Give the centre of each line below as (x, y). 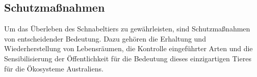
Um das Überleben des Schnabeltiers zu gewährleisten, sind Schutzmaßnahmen (127, 29)
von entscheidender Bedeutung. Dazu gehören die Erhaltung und (105, 38)
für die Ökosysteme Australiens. (54, 68)
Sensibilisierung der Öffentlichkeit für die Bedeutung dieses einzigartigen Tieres (128, 58)
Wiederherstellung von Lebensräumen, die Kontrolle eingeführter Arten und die (128, 48)
